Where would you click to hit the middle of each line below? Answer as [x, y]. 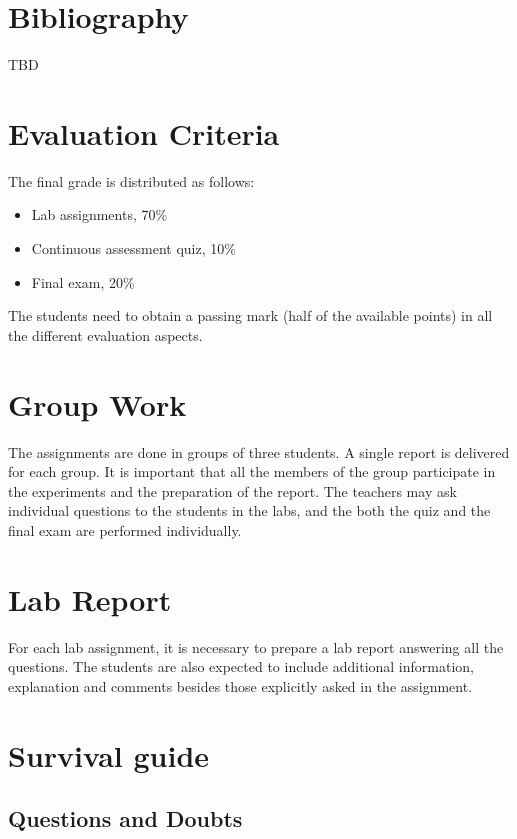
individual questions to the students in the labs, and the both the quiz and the [249, 510]
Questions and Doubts [125, 818]
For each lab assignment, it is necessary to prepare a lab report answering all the [256, 646]
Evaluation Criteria [144, 132]
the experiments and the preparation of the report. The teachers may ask [232, 490]
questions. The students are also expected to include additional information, [241, 666]
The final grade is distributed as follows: [131, 180]
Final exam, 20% [83, 281]
